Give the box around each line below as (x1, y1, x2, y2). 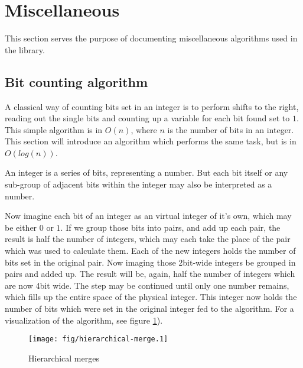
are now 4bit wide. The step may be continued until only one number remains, (5, 279, 289, 291)
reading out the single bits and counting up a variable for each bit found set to (5, 112, 290, 124)
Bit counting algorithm (5, 72, 148, 91)
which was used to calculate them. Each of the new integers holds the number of (5, 244, 296, 257)
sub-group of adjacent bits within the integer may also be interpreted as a (5, 178, 272, 191)
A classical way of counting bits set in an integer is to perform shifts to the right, (5, 100, 299, 112)
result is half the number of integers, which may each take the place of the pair (5, 233, 291, 245)
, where (131, 123, 157, 135)
